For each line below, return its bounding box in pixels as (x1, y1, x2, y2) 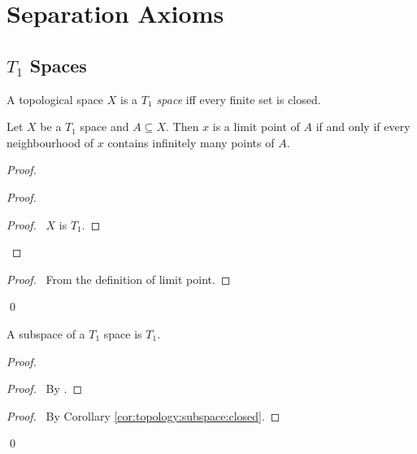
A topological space (7, 90, 104, 107)
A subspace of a (7, 325, 85, 342)
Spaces (29, 52, 87, 77)
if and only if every (315, 118, 410, 135)
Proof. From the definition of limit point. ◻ (7, 270, 231, 287)
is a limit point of (212, 118, 300, 135)
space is (103, 325, 142, 342)
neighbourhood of (7, 133, 94, 151)
